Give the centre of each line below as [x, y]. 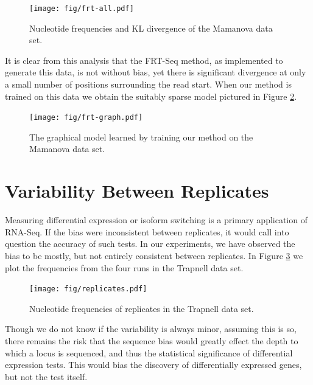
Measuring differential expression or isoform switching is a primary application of [156, 220]
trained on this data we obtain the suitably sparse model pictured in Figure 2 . [151, 96]
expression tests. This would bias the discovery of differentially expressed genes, [153, 365]
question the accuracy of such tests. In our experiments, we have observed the [150, 244]
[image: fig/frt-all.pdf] [82, 9]
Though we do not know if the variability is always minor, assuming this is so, [151, 329]
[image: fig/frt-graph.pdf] [86, 118]
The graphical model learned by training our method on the [141, 137]
